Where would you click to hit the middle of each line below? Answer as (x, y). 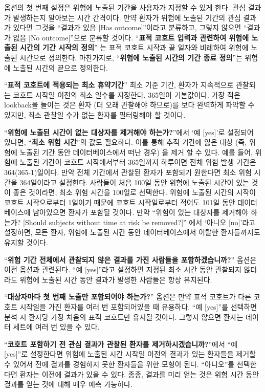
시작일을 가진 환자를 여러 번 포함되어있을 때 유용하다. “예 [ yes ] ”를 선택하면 (138, 307)
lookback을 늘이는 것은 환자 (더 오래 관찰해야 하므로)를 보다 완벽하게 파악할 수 (129, 105)
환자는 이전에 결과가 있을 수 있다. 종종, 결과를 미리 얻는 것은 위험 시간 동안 (139, 374)
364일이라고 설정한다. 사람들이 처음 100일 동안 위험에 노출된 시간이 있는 (134, 182)
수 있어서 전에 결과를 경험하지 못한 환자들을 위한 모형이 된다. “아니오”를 (119, 364)
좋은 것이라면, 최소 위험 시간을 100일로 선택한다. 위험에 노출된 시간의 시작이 (135, 192)
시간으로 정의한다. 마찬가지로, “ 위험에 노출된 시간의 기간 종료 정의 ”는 (131, 57)
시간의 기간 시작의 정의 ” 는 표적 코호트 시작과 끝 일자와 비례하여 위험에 (134, 47)
